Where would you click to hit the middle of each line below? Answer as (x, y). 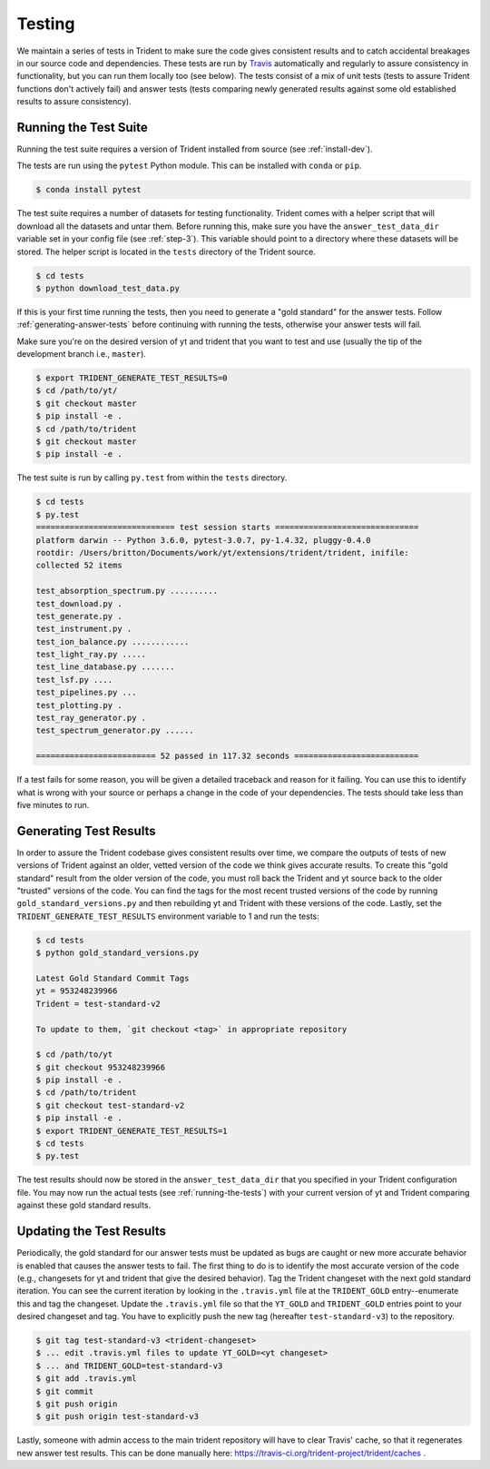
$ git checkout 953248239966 (101, 1067)
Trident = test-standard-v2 (98, 1004)
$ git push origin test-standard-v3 (118, 1417)
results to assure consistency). (74, 102)
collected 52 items (79, 566)
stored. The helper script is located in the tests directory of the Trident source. (167, 251)
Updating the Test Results (92, 1232)
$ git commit (65, 1391)
